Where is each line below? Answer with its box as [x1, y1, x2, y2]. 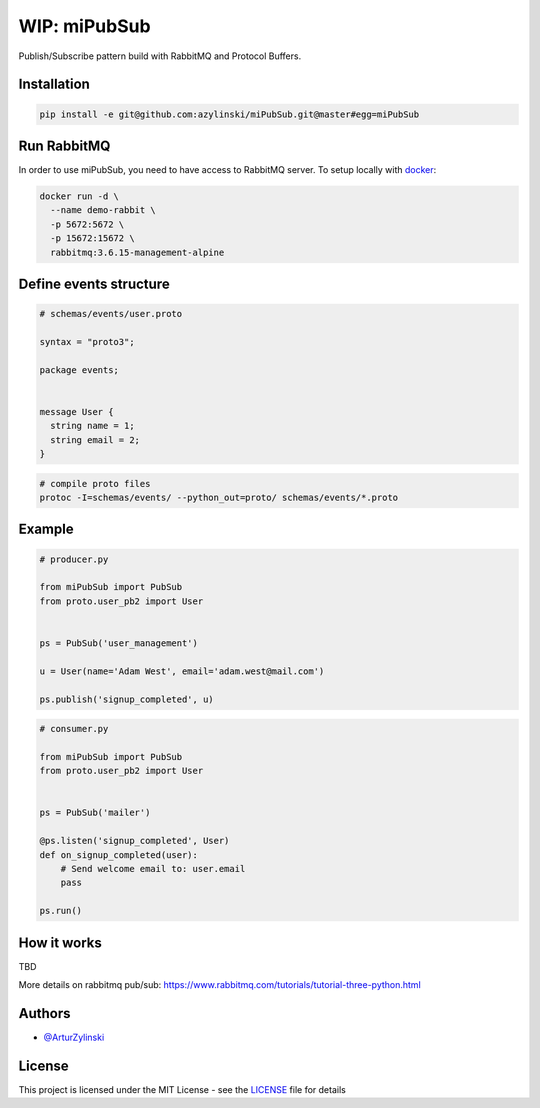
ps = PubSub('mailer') [39, 807, 151, 819]
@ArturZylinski [43, 1031, 105, 1044]
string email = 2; [50, 434, 140, 445]
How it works [18, 934, 102, 951]
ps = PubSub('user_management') [39, 638, 199, 649]
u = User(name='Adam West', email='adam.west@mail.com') [39, 665, 325, 677]
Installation [18, 76, 90, 93]
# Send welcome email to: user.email [60, 863, 246, 875]
